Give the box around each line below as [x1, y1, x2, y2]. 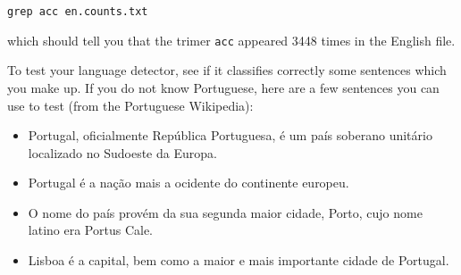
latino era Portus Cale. [28, 221, 153, 239]
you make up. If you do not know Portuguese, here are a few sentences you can [7, 78, 440, 96]
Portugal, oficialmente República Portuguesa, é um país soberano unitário [28, 126, 432, 145]
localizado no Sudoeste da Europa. [28, 143, 217, 162]
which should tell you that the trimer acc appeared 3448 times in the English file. [7, 30, 456, 49]
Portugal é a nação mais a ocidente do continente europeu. [28, 173, 349, 192]
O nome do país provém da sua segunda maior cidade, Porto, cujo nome [28, 203, 423, 221]
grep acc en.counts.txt [7, 5, 148, 18]
